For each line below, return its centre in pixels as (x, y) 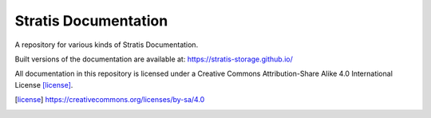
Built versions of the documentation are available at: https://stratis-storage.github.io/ (154, 59)
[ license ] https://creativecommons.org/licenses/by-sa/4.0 (110, 100)
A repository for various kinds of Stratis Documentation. (107, 45)
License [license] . (44, 85)
